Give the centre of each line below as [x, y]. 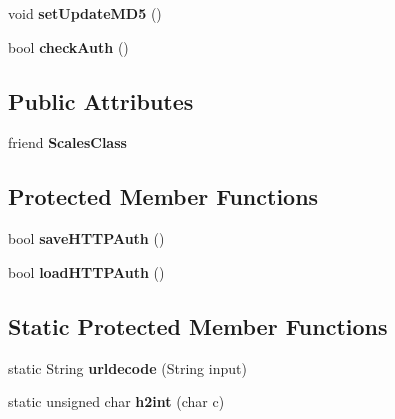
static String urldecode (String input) [127, 367]
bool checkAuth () [68, 46]
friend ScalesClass [67, 142]
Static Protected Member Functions [198, 325]
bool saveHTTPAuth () [86, 238]
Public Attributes [101, 100]
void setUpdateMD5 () [85, 13]
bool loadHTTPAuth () [86, 271]
